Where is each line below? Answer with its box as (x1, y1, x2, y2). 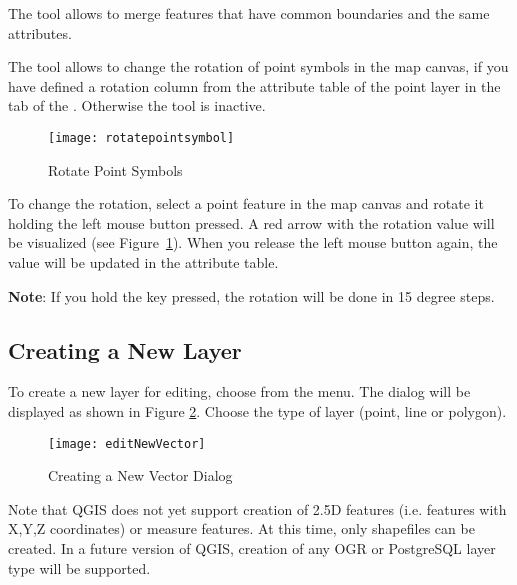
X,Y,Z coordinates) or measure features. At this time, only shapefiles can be (8, 518, 475, 539)
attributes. (8, 22, 72, 43)
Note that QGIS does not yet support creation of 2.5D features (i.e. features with (8, 498, 507, 519)
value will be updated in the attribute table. (8, 252, 279, 272)
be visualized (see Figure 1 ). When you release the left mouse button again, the (8, 232, 498, 253)
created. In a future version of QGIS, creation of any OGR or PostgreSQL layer (8, 538, 496, 559)
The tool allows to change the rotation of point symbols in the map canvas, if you (8, 56, 509, 77)
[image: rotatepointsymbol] (48, 130, 235, 145)
